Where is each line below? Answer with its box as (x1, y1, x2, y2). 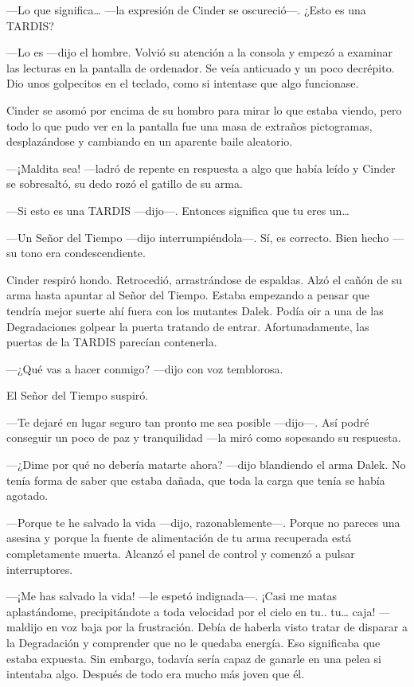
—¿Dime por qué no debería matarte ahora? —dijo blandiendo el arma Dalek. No (6, 456, 406, 473)
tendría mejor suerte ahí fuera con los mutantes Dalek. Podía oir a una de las (6, 302, 384, 318)
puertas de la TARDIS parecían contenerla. (6, 334, 217, 350)
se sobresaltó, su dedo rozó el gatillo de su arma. (6, 175, 243, 192)
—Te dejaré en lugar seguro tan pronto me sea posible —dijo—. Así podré (6, 413, 369, 430)
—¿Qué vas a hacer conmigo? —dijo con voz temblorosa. (6, 360, 283, 377)
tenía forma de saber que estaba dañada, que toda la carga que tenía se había (6, 471, 385, 488)
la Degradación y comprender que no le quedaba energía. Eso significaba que (6, 634, 381, 650)
